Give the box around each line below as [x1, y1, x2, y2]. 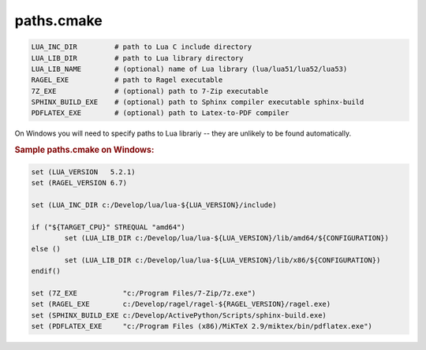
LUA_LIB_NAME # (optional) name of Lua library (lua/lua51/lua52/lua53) [31, 64, 348, 73]
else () [31, 244, 61, 254]
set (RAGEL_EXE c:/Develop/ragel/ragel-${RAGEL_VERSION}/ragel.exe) [31, 300, 331, 309]
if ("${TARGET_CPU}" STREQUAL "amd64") [31, 222, 185, 232]
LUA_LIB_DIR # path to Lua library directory [31, 54, 244, 62]
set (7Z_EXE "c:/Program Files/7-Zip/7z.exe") [31, 289, 256, 298]
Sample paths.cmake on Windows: [14, 144, 155, 155]
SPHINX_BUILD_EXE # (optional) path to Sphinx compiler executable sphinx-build [31, 98, 364, 106]
